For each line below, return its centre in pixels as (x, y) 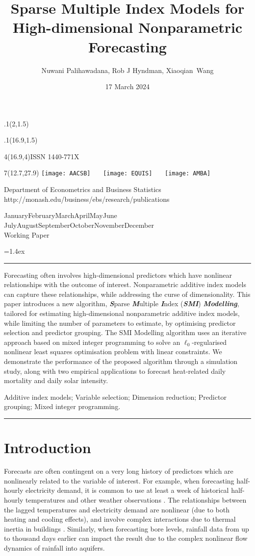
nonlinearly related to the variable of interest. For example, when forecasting (119, 480)
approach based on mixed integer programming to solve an (92, 342)
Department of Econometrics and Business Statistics (83, 189)
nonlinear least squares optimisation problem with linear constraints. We (113, 351)
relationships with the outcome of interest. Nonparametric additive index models (125, 284)
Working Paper (27, 234)
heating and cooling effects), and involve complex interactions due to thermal (120, 519)
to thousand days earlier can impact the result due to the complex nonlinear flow (126, 538)
